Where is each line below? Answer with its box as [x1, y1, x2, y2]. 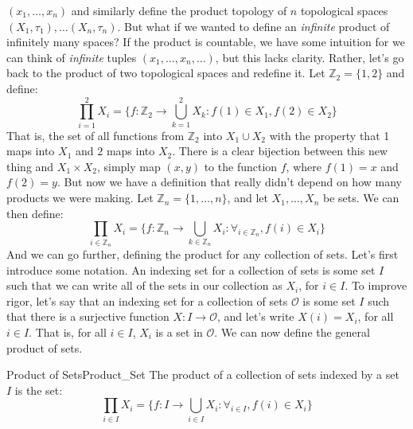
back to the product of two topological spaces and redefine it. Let [6, 64, 325, 81]
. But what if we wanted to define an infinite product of [117, 18, 390, 34]
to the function [204, 158, 278, 174]
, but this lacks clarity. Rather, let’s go [215, 49, 404, 65]
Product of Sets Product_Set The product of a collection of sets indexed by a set [6, 366, 399, 383]
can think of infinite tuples [6, 49, 137, 65]
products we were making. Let [6, 189, 154, 206]
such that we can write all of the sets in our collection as [6, 277, 282, 294]
